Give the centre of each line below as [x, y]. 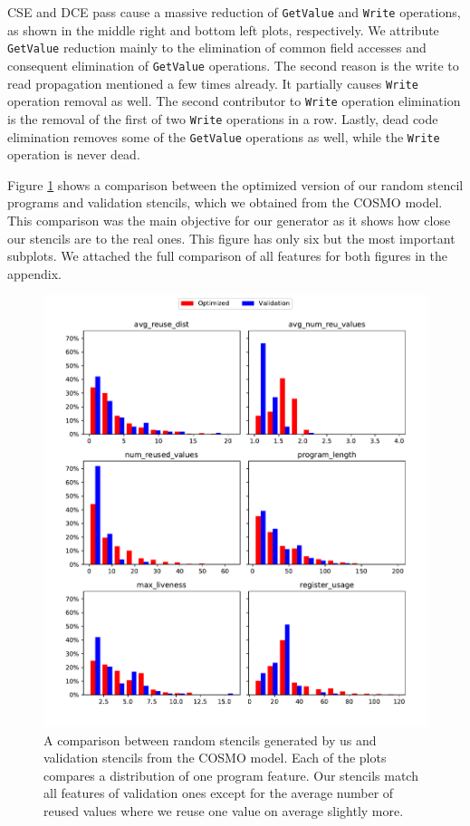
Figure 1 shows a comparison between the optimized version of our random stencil [235, 184]
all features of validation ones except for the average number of [219, 793]
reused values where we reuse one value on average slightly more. [224, 810]
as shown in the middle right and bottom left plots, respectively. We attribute [223, 29]
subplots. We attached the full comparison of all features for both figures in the [227, 256]
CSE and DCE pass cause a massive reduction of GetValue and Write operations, [234, 12]
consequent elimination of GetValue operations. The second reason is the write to [233, 65]
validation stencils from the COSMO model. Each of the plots [215, 758]
